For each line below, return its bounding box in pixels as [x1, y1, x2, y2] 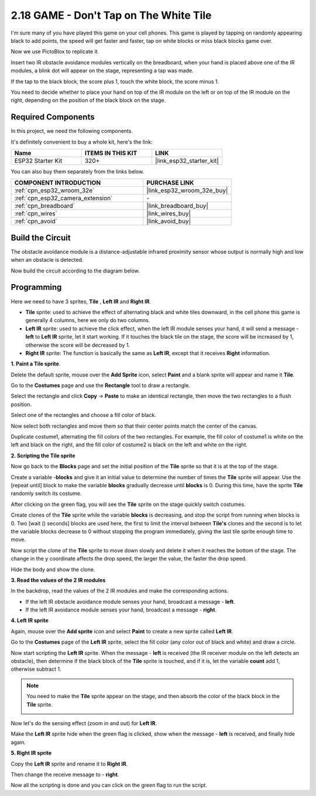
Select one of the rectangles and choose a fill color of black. [11, 412, 156, 419]
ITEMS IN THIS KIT [84, 149, 138, 157]
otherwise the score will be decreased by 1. [25, 341, 130, 349]
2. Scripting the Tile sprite [11, 452, 75, 459]
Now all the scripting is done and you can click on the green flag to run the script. [11, 782, 208, 789]
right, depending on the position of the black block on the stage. [11, 97, 166, 104]
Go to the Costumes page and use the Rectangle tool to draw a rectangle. [11, 382, 190, 389]
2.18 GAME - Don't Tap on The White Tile [11, 9, 212, 22]
